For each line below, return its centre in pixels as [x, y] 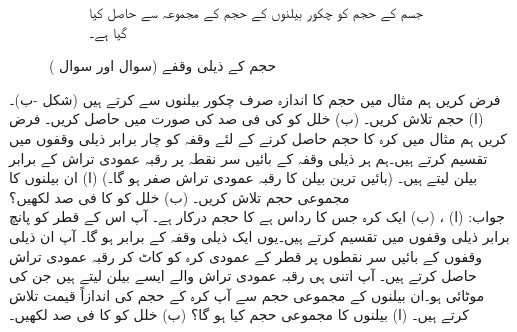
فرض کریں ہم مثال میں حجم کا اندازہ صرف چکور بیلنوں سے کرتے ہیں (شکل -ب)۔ [255, 98]
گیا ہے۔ [108, 31]
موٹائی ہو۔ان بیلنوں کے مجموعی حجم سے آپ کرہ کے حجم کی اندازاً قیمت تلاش [247, 294]
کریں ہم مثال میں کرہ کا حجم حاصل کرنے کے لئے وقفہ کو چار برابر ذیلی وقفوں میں [258, 137]
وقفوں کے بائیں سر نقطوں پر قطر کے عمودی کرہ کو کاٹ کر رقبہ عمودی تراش [245, 255]
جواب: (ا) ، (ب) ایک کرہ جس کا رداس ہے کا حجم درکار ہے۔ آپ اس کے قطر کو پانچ [257, 216]
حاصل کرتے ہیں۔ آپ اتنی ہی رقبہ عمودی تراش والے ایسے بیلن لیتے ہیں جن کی [243, 275]
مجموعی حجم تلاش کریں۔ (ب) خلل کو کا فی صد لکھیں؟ [179, 196]
